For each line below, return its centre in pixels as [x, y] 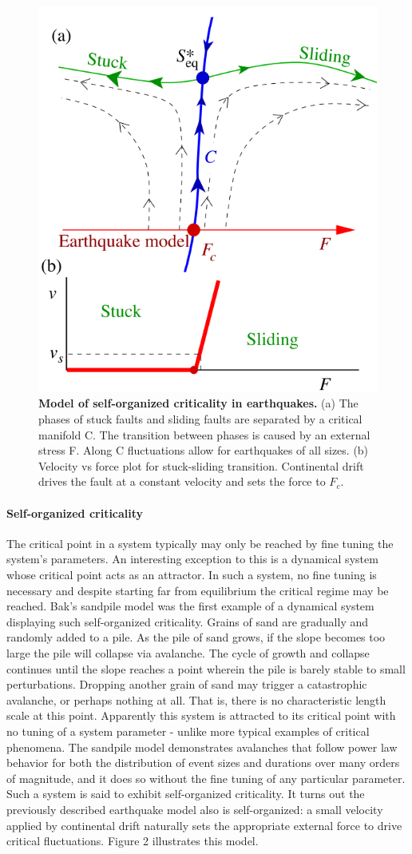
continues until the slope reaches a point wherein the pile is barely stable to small [206, 668]
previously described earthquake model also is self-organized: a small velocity [195, 809]
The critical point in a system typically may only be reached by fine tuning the [200, 543]
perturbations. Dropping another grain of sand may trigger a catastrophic [187, 684]
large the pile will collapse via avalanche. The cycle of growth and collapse [188, 652]
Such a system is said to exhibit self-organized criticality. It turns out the [186, 794]
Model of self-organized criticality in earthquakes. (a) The [198, 403]
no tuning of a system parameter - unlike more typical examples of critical [188, 731]
